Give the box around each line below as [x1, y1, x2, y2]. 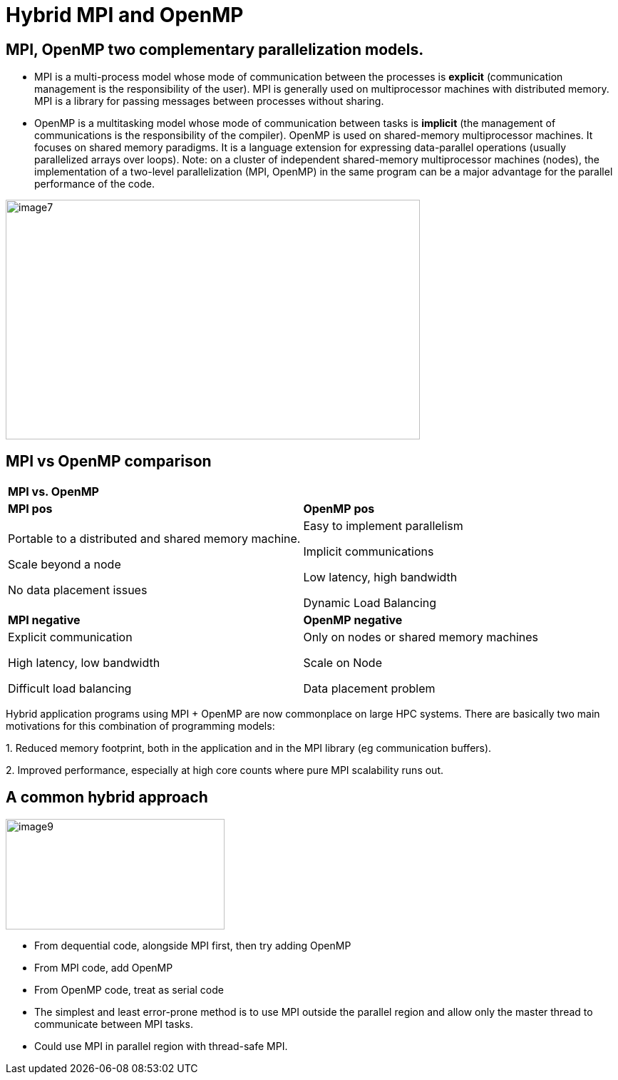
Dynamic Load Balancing [303, 596, 437, 611]
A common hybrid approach [6, 788, 208, 807]
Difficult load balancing [8, 681, 132, 696]
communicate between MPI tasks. [34, 1017, 193, 1030]
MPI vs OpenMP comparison [6, 452, 212, 470]
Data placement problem [303, 681, 436, 696]
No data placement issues [8, 583, 148, 598]
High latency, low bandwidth [8, 656, 160, 671]
